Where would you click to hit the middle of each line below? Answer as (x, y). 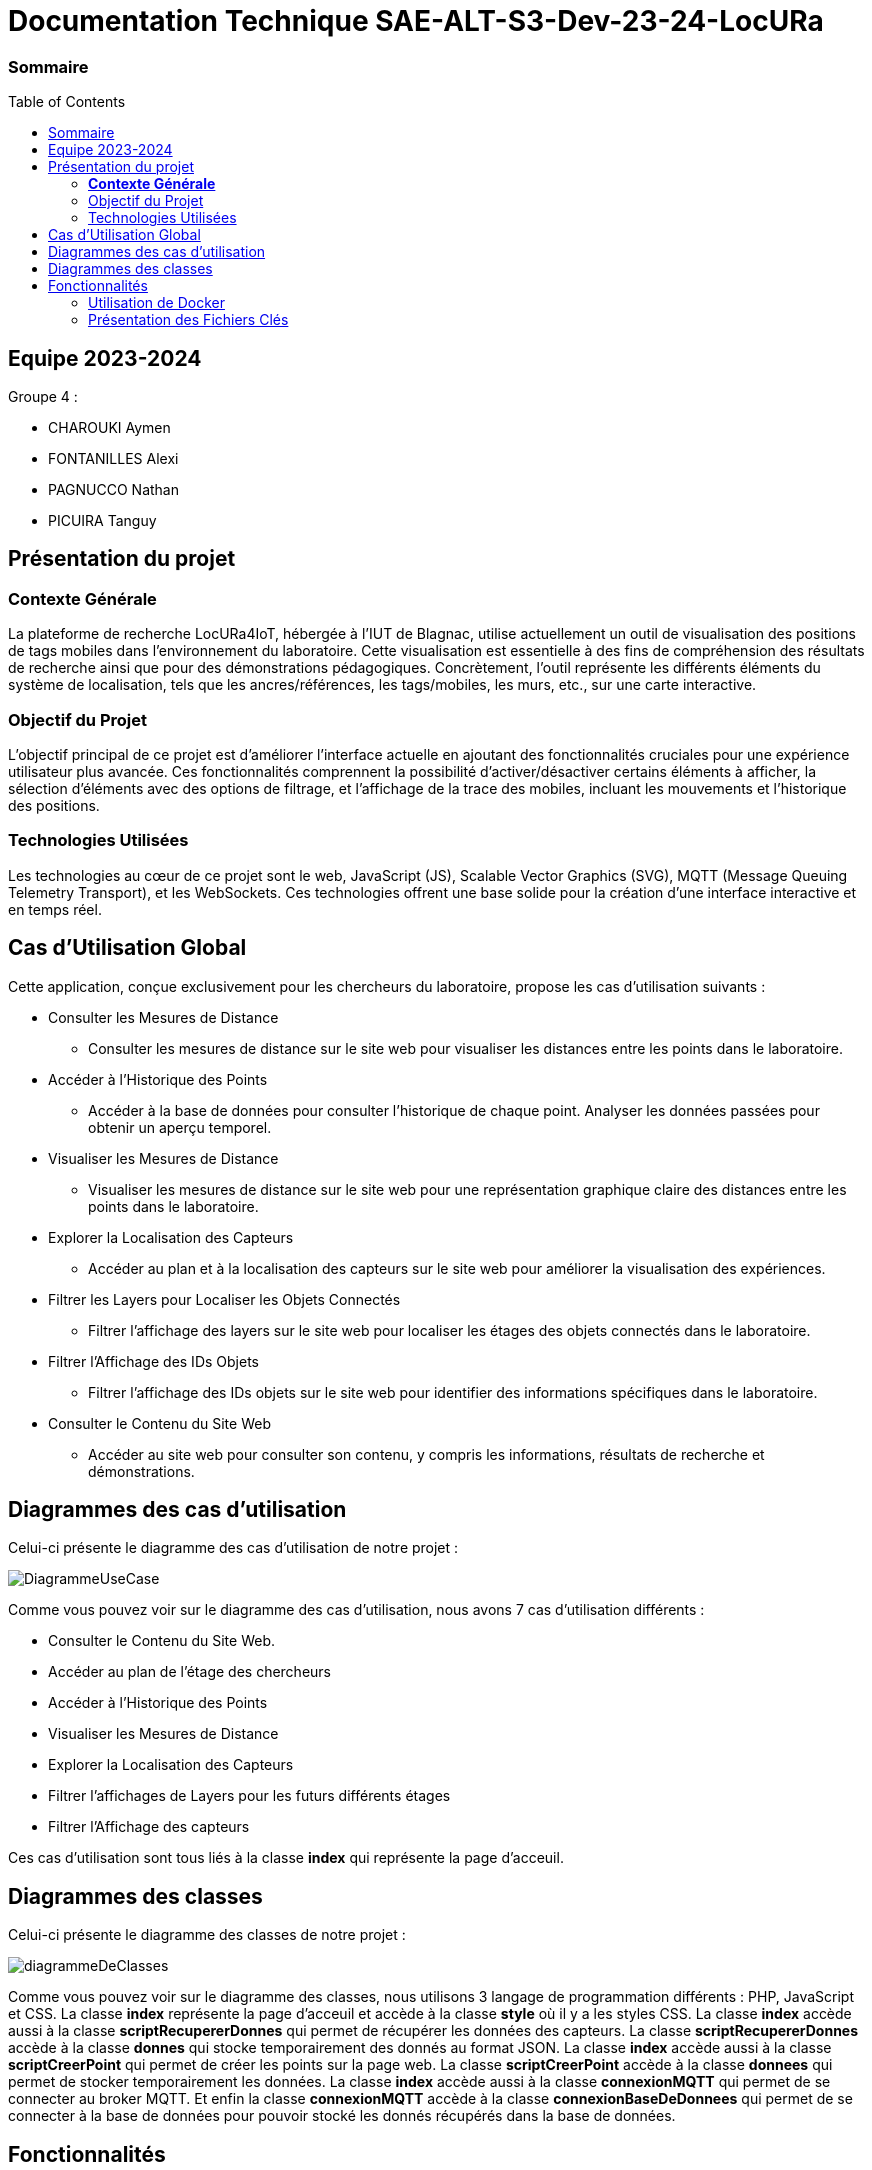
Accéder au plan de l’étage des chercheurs (189, 1672)
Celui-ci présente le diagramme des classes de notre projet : (207, 1935)
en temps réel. (55, 909)
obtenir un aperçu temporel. (180, 1127)
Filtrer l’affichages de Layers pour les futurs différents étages (249, 1796)
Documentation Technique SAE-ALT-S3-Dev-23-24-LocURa (416, 21)
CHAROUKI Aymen (109, 427)
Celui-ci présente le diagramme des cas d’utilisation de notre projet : (233, 1548)
